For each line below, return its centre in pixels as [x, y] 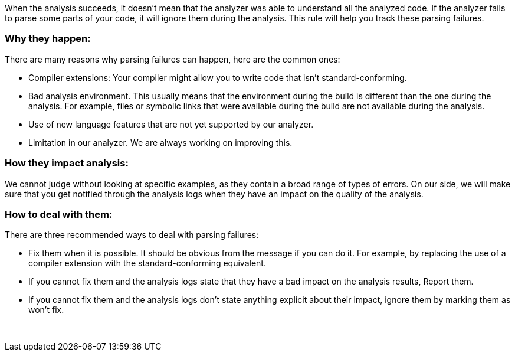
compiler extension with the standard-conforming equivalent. [147, 263]
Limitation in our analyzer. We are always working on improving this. [160, 142]
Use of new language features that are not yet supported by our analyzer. [171, 124]
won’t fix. [46, 310]
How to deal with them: [59, 214]
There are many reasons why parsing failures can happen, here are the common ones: [173, 59]
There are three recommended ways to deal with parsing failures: [132, 235]
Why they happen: [48, 39]
